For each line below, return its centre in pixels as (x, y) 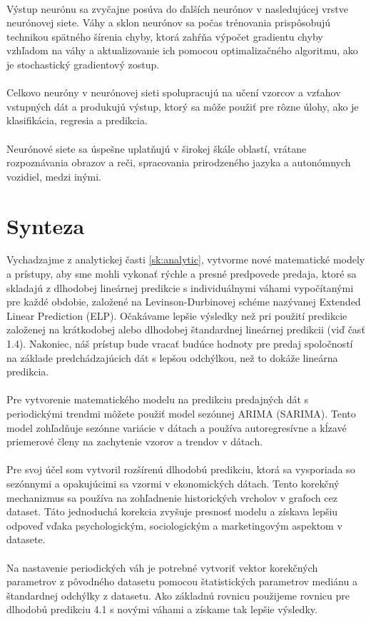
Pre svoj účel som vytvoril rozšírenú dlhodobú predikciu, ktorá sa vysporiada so (181, 469)
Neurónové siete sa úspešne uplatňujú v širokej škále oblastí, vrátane (157, 148)
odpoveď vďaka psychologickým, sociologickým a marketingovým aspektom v (174, 525)
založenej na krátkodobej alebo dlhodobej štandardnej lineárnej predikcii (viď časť (186, 329)
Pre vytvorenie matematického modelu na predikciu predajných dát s (158, 399)
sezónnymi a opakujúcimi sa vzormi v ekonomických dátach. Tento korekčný (173, 483)
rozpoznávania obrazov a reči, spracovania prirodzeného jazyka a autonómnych (179, 162)
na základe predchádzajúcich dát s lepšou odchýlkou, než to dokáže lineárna (172, 357)
